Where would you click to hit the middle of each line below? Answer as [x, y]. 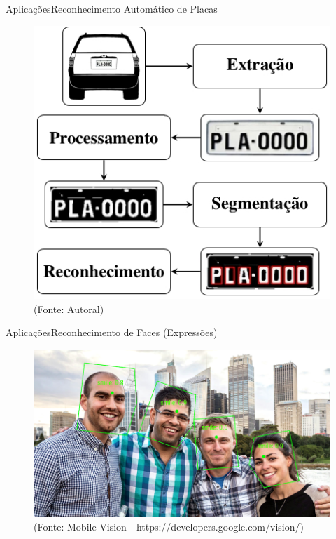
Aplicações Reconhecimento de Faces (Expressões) [112, 332]
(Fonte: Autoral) [69, 308]
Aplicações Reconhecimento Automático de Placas [112, 8]
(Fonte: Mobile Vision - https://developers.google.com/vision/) [169, 527]
